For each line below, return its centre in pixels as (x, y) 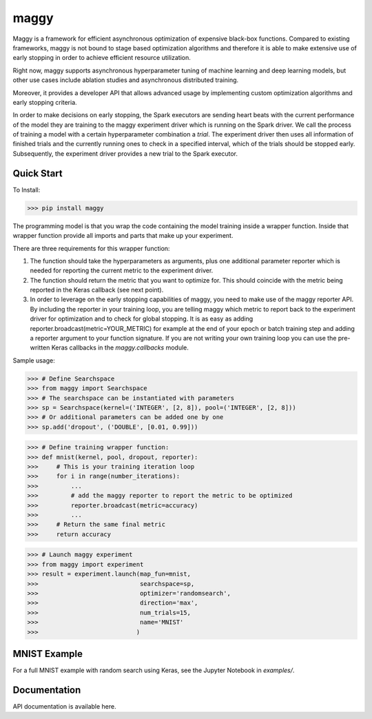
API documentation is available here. (64, 706)
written (40, 347)
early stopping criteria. (45, 102)
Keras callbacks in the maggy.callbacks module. (120, 347)
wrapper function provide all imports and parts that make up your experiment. (123, 236)
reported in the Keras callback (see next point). (97, 290)
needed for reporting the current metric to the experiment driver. (122, 271)
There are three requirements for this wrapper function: (91, 248)
